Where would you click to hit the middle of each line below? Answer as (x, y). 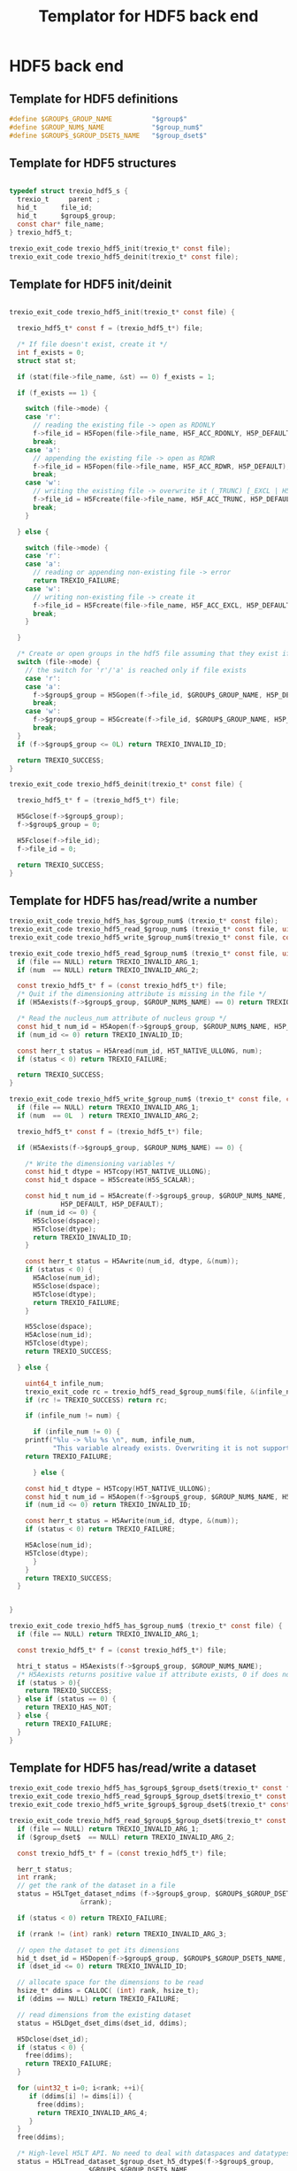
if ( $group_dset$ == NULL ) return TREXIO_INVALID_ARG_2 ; (126, 1837)
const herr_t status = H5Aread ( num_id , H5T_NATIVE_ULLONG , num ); (140, 1051)
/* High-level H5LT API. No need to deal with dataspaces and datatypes (154, 2153)
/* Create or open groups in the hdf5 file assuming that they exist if (154, 654)
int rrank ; (37, 1877)
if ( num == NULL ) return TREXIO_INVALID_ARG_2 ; (108, 970)
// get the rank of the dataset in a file (96, 1886)
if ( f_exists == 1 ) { (57, 393)
